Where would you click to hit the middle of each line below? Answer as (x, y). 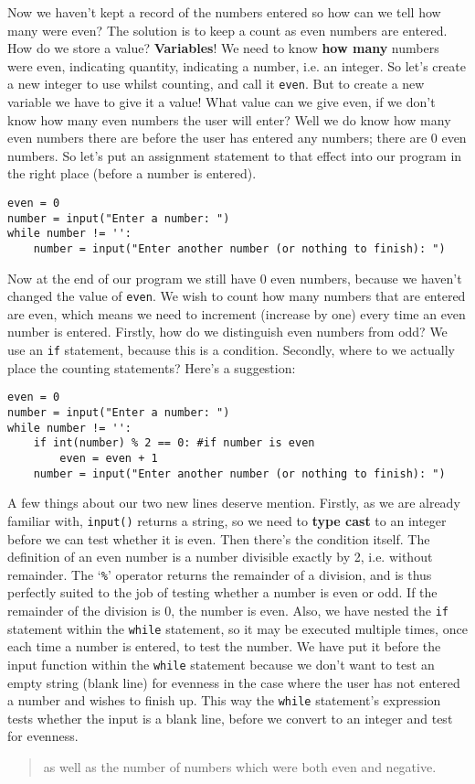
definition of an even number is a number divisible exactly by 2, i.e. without (220, 557)
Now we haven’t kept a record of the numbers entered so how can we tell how (224, 12)
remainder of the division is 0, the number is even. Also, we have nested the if (228, 610)
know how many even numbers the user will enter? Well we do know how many (229, 119)
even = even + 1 (109, 458)
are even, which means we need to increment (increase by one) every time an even (237, 313)
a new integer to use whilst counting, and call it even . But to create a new (216, 84)
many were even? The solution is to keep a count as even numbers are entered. (227, 30)
